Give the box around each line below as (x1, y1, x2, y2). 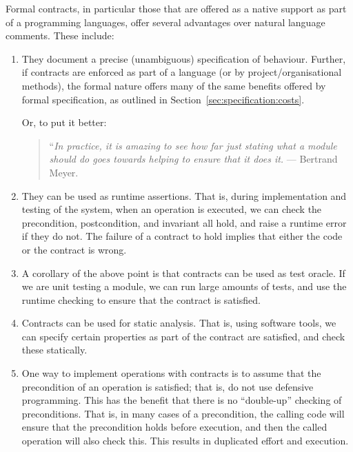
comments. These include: (6, 28, 114, 43)
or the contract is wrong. (21, 242, 127, 256)
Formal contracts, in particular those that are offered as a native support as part (6, 1, 347, 15)
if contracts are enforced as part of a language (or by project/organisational (21, 65, 342, 79)
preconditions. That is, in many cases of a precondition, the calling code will (21, 406, 345, 420)
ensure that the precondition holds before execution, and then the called (21, 420, 327, 434)
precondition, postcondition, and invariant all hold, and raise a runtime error (21, 215, 347, 229)
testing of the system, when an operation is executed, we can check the (21, 202, 322, 216)
